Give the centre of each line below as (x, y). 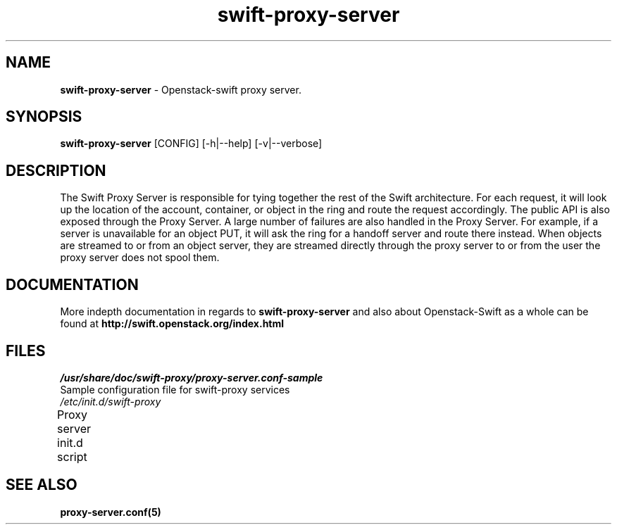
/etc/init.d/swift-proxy (111, 401)
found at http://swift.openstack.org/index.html (172, 324)
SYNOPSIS (44, 117)
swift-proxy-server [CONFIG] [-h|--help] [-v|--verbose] (191, 144)
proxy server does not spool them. (140, 258)
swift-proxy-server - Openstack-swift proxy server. (181, 89)
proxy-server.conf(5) (111, 512)
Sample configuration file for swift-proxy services (175, 389)
